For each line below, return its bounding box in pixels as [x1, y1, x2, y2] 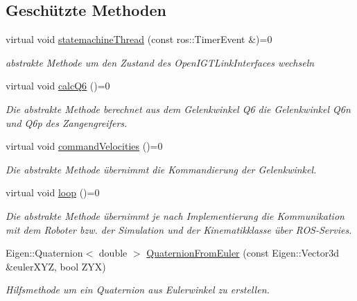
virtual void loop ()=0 [6, 185, 100, 200]
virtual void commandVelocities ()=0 [6, 139, 163, 153]
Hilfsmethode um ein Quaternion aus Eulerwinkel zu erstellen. [6, 282, 270, 297]
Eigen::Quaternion [6, 246, 83, 260]
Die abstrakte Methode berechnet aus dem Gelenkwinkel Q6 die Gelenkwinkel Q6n [6, 101, 351, 116]
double [98, 246, 128, 260]
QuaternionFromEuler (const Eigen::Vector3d [146, 246, 340, 260]
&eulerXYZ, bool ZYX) [6, 259, 106, 273]
